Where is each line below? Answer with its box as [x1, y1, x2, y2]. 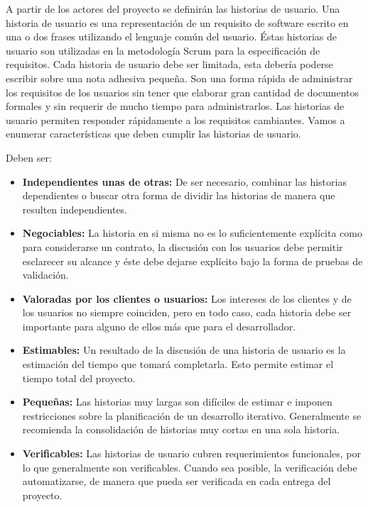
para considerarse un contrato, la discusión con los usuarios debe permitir [22, 239, 343, 254]
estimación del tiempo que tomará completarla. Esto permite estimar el [22, 357, 334, 372]
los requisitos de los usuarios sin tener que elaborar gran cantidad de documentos [6, 84, 359, 99]
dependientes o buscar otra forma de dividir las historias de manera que [22, 188, 335, 203]
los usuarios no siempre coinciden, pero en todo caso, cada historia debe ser [22, 305, 352, 320]
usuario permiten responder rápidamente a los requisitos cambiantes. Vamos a [6, 112, 345, 127]
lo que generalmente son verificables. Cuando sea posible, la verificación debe [22, 459, 357, 474]
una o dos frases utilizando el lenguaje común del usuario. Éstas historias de [6, 29, 337, 44]
